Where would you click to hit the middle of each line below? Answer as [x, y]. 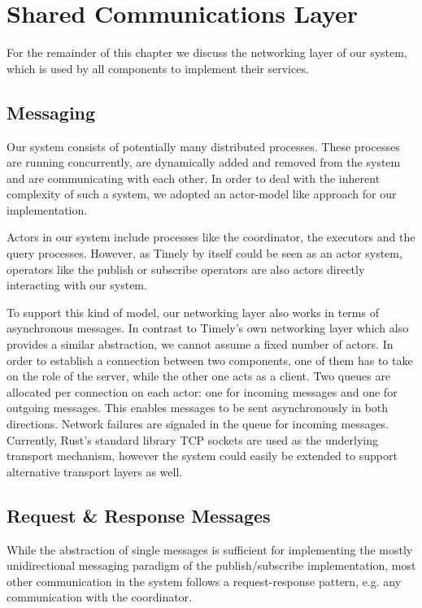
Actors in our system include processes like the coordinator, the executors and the [211, 237]
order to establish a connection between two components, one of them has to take [210, 360]
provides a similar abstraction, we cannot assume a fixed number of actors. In [200, 344]
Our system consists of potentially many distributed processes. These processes [203, 146]
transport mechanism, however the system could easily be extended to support [202, 456]
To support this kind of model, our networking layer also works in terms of [193, 312]
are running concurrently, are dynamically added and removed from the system [204, 162]
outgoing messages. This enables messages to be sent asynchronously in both [198, 408]
